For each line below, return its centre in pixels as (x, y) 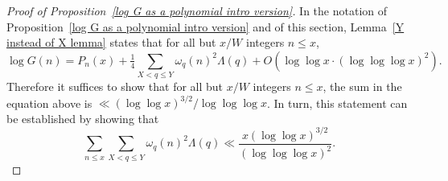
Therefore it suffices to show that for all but (115, 86)
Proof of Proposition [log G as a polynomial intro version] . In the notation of (197, 10)
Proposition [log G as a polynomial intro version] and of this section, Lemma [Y (206, 26)
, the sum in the (362, 86)
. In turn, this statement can (337, 103)
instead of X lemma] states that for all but (111, 42)
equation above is (49, 103)
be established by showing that (83, 118)
